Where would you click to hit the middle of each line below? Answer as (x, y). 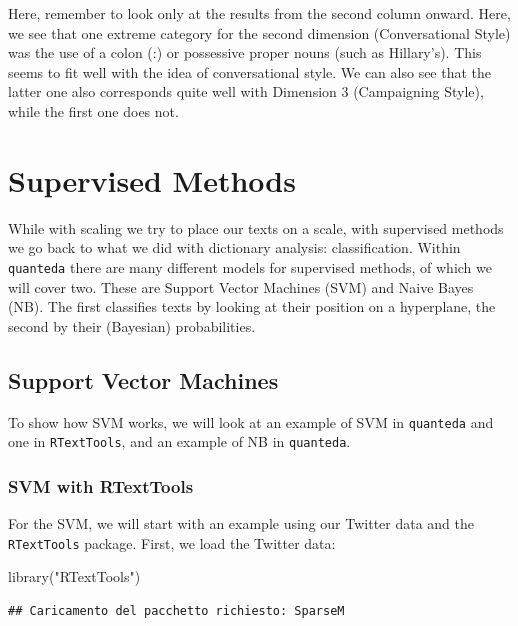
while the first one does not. (93, 110)
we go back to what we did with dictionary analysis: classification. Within (234, 247)
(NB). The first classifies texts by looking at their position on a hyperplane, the (252, 306)
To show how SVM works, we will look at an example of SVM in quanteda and (251, 421)
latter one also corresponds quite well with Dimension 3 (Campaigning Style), (246, 91)
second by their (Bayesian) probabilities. (132, 325)
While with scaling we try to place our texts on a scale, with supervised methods (256, 227)
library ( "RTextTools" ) (74, 576)
